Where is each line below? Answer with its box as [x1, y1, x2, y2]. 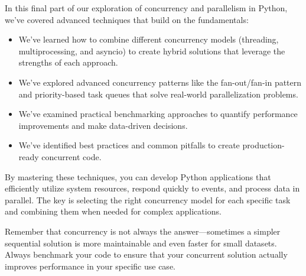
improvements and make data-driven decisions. [18, 119, 188, 131]
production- [242, 139, 285, 151]
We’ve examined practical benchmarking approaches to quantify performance [18, 108, 298, 120]
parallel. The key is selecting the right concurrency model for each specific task [5, 193, 291, 206]
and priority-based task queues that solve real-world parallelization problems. [18, 87, 298, 100]
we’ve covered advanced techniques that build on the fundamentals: [5, 13, 249, 25]
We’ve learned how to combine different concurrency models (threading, [18, 33, 279, 46]
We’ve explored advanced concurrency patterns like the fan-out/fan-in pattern [18, 76, 302, 88]
